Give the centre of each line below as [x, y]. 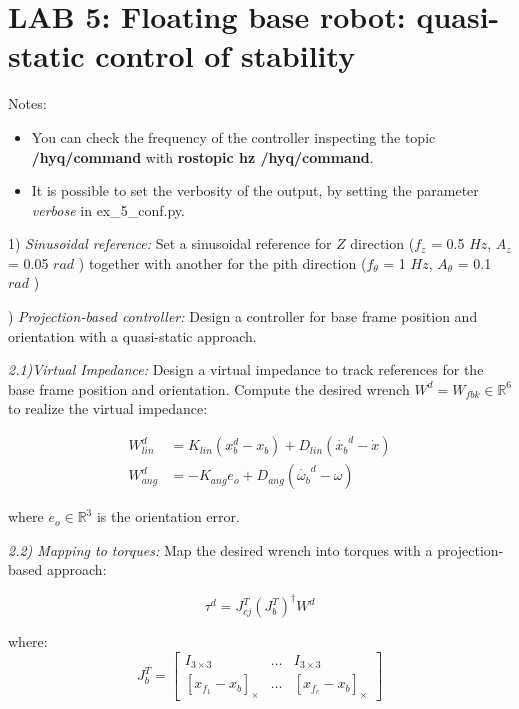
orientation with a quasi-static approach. [132, 335]
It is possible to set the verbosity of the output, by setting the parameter [255, 190]
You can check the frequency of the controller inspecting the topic [233, 136]
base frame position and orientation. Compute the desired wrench [209, 388]
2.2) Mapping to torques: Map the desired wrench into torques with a [220, 549]
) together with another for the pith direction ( [222, 262]
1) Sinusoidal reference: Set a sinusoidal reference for [170, 243]
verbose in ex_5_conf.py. [108, 209]
